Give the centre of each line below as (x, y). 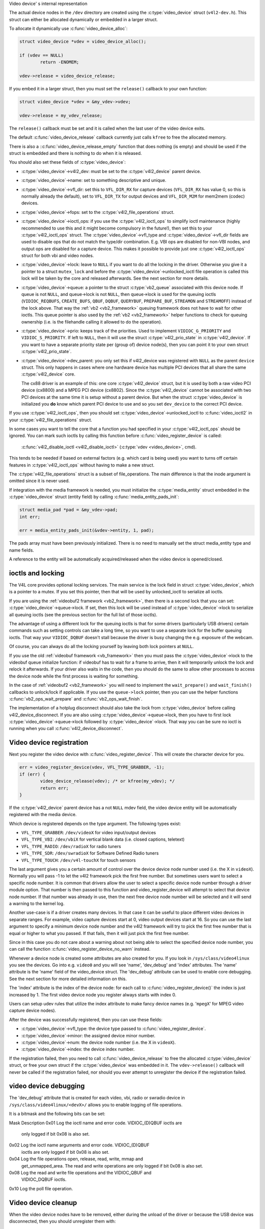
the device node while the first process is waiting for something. (74, 676)
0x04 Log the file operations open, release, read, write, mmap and (76, 1159)
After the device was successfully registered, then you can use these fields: (86, 1020)
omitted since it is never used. (40, 481)
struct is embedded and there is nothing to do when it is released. (76, 153)
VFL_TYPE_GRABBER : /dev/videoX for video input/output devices (89, 833)
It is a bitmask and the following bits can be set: (57, 1114)
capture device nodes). (33, 1011)
